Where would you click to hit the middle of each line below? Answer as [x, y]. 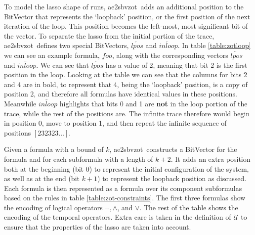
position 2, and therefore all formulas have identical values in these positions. [121, 94]
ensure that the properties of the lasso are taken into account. [98, 227]
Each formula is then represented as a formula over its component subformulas [123, 188]
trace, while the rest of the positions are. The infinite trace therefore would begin [127, 113]
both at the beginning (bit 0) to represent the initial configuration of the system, [127, 168]
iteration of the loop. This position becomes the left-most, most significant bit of [126, 26]
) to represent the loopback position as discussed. [172, 178]
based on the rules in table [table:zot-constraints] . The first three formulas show [125, 198]
